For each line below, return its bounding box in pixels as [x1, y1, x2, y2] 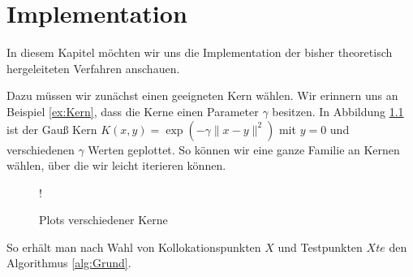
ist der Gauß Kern [6, 120, 97, 137]
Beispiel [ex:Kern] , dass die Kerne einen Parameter [6, 102, 259, 119]
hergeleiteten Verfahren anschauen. [6, 59, 180, 76]
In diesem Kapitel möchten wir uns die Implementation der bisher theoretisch [6, 44, 393, 61]
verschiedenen [6, 141, 75, 158]
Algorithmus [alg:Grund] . [6, 254, 131, 271]
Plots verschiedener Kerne [39, 211, 168, 228]
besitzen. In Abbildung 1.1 [272, 102, 404, 119]
